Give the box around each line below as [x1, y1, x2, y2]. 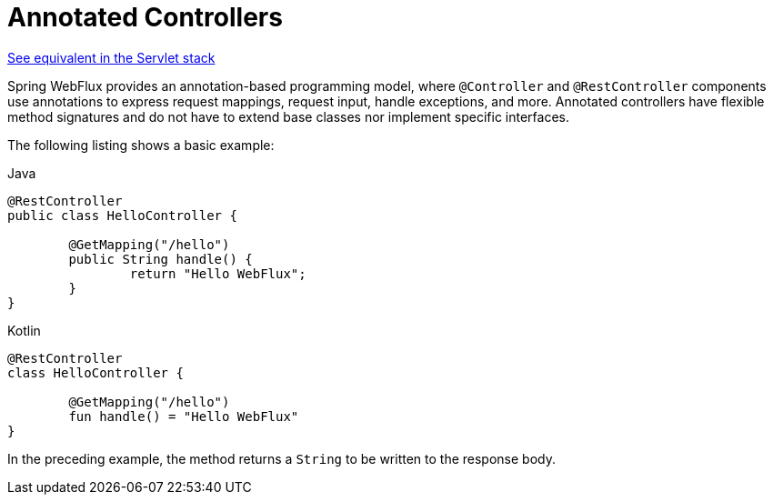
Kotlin [7, 322, 41, 338]
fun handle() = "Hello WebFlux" [68, 408, 299, 424]
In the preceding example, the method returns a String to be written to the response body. [7, 450, 556, 467]
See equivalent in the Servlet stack [7, 49, 216, 65]
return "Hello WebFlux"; [129, 266, 306, 281]
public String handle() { [68, 251, 253, 266]
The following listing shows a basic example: [7, 136, 275, 153]
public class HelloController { [7, 207, 237, 223]
